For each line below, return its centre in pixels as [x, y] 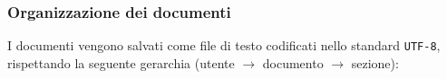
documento [293, 62]
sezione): [375, 62]
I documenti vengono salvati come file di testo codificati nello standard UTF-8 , [224, 45]
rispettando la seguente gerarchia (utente [121, 62]
